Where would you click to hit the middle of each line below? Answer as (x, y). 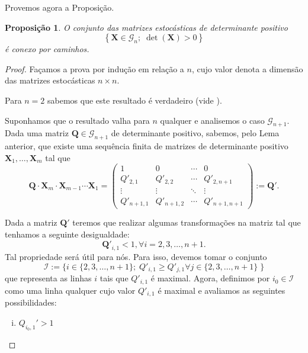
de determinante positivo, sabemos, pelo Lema (195, 133)
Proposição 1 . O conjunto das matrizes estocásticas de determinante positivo (146, 27)
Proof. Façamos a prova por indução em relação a (94, 68)
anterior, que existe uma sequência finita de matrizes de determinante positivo (147, 146)
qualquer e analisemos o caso (212, 120)
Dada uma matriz (37, 133)
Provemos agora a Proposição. (60, 7)
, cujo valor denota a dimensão (247, 68)
